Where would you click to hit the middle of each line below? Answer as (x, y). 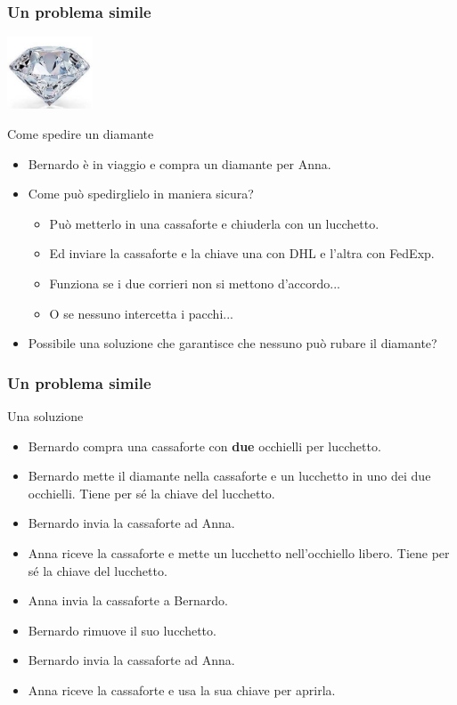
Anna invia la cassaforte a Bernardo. (128, 600)
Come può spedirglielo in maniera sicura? (141, 194)
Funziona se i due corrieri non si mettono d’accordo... (195, 284)
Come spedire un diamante (81, 134)
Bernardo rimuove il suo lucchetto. (122, 630)
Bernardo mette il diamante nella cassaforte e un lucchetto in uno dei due (229, 476)
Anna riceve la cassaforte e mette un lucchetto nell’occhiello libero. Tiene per (239, 553)
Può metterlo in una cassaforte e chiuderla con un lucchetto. (214, 223)
